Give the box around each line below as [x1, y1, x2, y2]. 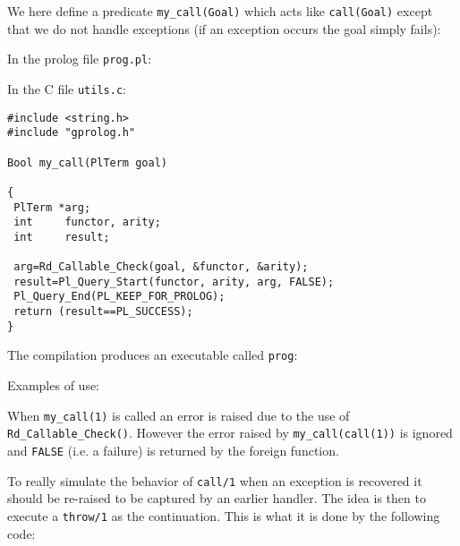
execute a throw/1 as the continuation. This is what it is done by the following [7, 506, 440, 525]
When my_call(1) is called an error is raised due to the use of [7, 405, 350, 424]
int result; [13, 230, 110, 243]
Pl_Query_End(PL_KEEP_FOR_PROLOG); [13, 290, 226, 303]
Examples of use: [7, 376, 100, 395]
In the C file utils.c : [7, 79, 126, 98]
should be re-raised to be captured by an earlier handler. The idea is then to [7, 489, 426, 508]
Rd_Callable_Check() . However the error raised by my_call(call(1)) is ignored [7, 423, 453, 442]
